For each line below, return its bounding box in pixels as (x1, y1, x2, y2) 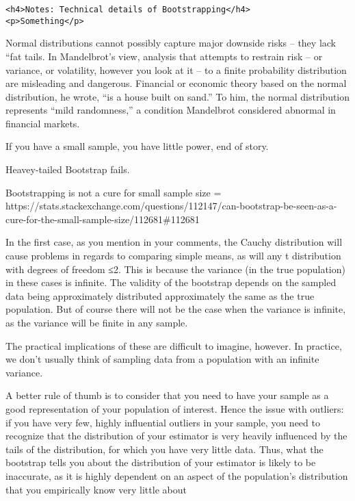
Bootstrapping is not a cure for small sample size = (5, 185, 222, 199)
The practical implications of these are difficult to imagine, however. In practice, (5, 338, 342, 352)
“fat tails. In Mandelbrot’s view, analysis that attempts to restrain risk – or (5, 49, 323, 63)
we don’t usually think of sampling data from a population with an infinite (5, 352, 319, 366)
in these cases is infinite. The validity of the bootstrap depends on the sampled (5, 275, 337, 290)
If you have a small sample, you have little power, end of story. (5, 139, 269, 153)
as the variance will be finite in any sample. (5, 316, 188, 329)
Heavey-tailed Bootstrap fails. (5, 162, 130, 177)
